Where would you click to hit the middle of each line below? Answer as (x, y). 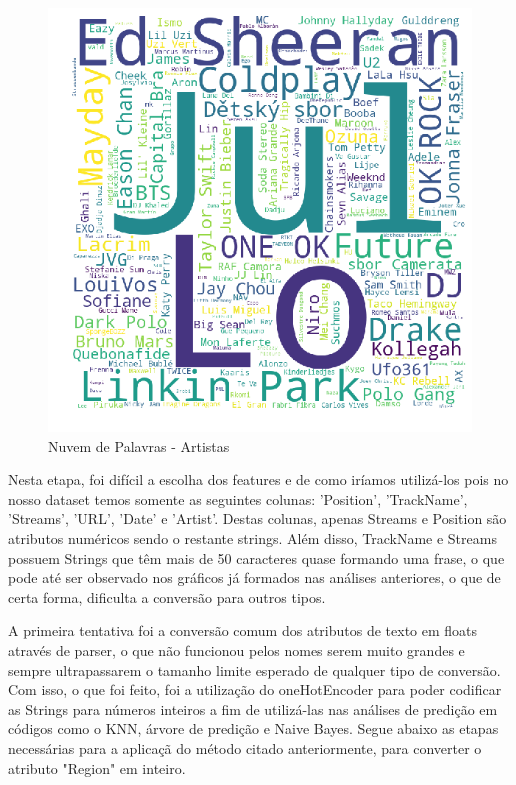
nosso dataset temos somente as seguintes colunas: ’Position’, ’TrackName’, (238, 498)
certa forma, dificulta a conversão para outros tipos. (167, 596)
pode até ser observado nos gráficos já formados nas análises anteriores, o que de (254, 577)
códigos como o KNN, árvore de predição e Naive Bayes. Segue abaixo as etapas (253, 728)
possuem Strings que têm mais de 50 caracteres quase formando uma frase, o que (256, 557)
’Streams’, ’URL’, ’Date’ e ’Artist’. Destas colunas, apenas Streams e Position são (257, 518)
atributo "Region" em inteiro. (97, 767)
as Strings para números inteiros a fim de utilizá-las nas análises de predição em (253, 708)
